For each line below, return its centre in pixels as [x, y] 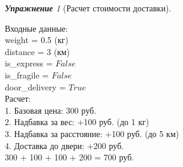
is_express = [29, 63]
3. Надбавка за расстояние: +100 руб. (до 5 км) [92, 133]
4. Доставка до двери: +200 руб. [64, 145]
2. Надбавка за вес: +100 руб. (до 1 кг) [77, 122]
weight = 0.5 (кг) [37, 40]
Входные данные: [36, 28]
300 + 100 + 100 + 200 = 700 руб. [70, 157]
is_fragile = [27, 75]
